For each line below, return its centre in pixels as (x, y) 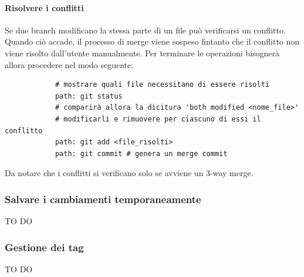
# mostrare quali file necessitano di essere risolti (162, 85)
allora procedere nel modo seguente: (69, 64)
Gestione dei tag (44, 247)
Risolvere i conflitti (44, 7)
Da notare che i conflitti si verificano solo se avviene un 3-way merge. (129, 173)
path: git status (89, 96)
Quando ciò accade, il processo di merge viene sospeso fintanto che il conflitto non (152, 41)
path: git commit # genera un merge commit (141, 153)
